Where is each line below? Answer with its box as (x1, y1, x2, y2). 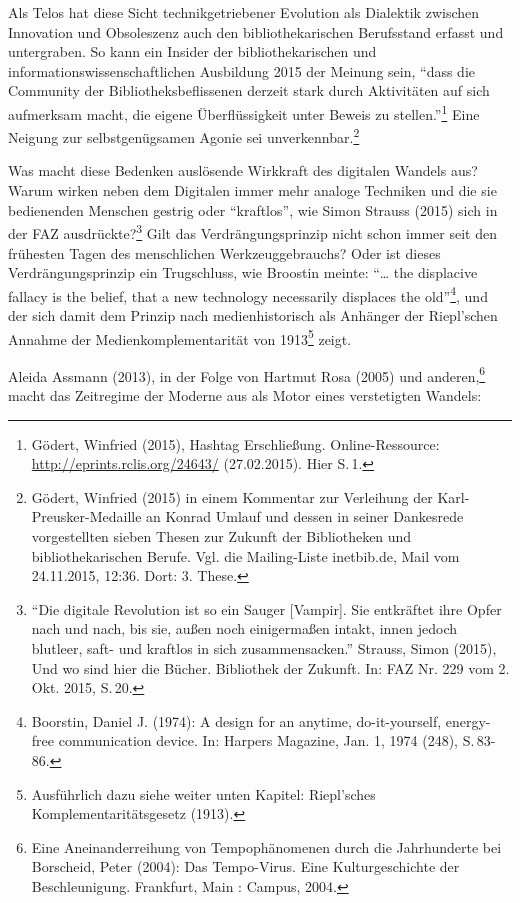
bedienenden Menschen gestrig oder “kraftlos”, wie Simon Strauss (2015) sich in (8, 199, 498, 220)
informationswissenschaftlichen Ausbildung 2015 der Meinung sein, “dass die (8, 60, 475, 81)
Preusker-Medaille (31, 506, 142, 527)
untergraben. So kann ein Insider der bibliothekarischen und (8, 41, 377, 62)
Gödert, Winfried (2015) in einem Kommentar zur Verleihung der (31, 486, 433, 507)
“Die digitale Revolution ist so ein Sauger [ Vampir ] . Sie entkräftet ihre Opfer (31, 598, 502, 619)
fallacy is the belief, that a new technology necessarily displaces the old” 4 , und (8, 282, 488, 306)
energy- (445, 710, 491, 731)
